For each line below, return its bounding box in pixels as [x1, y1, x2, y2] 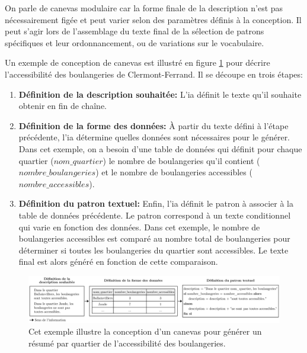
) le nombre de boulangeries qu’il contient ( [103, 154, 260, 166]
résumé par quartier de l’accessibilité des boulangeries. [28, 336, 226, 349]
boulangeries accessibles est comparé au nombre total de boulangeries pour [18, 232, 290, 245]
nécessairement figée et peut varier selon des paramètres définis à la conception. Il [5, 13, 302, 25]
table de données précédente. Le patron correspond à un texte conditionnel [18, 208, 291, 221]
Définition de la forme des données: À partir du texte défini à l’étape [18, 119, 289, 131]
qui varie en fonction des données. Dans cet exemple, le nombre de [18, 220, 260, 233]
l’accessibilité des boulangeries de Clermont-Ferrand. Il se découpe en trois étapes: [5, 68, 303, 80]
